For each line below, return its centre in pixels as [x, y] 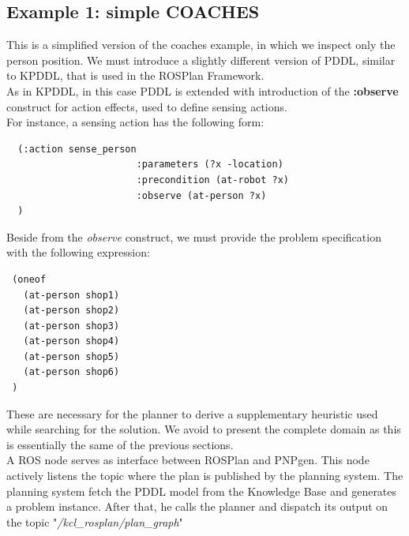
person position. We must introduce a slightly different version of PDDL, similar [201, 60]
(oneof [29, 279]
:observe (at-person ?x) [201, 195]
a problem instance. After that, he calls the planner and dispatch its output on [197, 506]
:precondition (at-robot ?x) [212, 180]
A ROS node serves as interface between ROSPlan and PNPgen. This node [188, 460]
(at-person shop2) [71, 311]
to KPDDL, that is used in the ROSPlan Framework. [135, 75]
